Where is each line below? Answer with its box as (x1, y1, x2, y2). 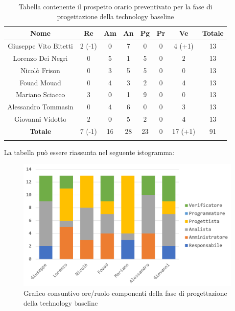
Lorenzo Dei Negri (13, 52, 68, 63)
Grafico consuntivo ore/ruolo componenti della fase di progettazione (23, 287, 227, 298)
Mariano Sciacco (16, 89, 65, 100)
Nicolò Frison (21, 65, 60, 75)
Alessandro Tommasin (7, 102, 73, 112)
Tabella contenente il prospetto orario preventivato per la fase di (19, 1, 212, 11)
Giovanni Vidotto (14, 114, 67, 124)
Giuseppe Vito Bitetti (7, 41, 73, 51)
